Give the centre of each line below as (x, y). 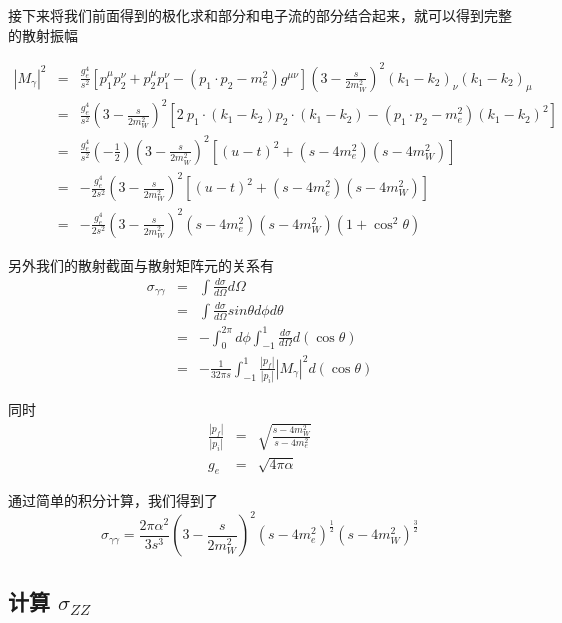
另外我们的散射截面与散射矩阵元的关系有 (141, 264)
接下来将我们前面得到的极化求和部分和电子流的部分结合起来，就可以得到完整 (260, 15)
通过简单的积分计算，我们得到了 (113, 500)
